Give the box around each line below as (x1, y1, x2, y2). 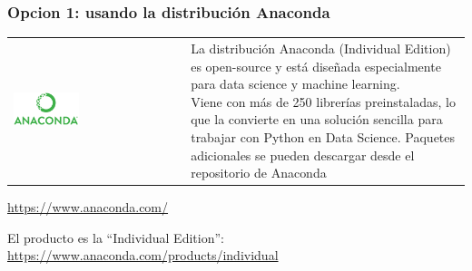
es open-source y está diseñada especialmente (191, 56, 441, 75)
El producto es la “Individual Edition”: (7, 227, 224, 247)
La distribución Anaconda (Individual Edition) (191, 38, 451, 57)
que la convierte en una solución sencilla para (191, 110, 443, 129)
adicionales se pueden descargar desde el (191, 145, 415, 164)
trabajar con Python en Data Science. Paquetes (191, 127, 456, 146)
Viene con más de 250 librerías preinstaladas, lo (191, 92, 456, 111)
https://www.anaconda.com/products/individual (7, 246, 279, 265)
